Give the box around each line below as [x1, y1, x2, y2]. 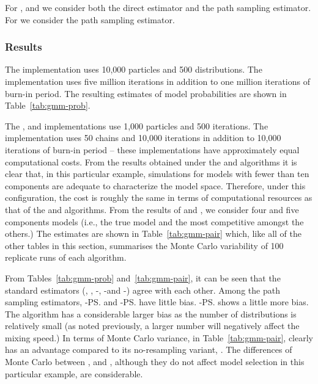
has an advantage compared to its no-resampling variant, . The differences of [5, 343, 292, 356]
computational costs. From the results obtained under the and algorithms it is [5, 155, 297, 168]
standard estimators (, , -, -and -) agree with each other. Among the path [5, 283, 280, 296]
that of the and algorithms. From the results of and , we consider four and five [5, 203, 299, 216]
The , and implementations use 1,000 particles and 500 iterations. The [5, 119, 268, 132]
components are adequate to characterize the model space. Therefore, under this [5, 179, 306, 192]
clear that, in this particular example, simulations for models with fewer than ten [5, 167, 309, 180]
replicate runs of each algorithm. [5, 251, 127, 264]
